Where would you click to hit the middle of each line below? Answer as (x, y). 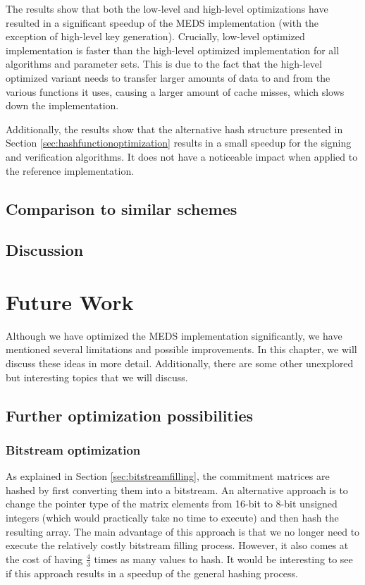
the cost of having (44, 559)
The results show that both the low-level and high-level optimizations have (167, 8)
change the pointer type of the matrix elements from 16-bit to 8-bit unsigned (172, 504)
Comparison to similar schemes (122, 208)
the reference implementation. (70, 170)
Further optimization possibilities (130, 415)
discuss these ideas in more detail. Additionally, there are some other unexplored (180, 363)
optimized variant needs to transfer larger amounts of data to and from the (168, 77)
